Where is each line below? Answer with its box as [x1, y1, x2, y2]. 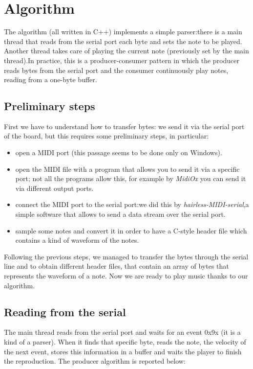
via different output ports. [15, 183, 94, 193]
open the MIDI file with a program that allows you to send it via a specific [15, 163, 240, 174]
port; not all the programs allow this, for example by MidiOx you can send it [15, 173, 246, 184]
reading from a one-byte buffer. [4, 74, 97, 85]
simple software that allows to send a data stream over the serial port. [15, 209, 226, 219]
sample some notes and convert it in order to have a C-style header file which [15, 225, 247, 235]
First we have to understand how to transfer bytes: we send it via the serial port [4, 121, 245, 131]
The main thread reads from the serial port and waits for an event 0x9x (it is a [4, 327, 241, 337]
